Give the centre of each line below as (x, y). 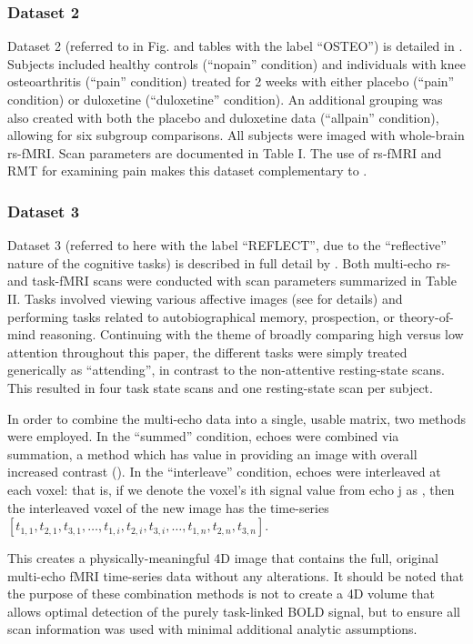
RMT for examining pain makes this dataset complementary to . (187, 171)
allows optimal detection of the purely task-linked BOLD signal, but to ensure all (234, 611)
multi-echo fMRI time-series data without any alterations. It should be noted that (236, 575)
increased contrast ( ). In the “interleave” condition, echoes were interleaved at (224, 472)
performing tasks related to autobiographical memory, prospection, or (201, 316)
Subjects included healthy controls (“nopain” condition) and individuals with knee (236, 63)
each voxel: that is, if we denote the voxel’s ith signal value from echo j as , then (231, 489)
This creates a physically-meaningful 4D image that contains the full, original (223, 558)
